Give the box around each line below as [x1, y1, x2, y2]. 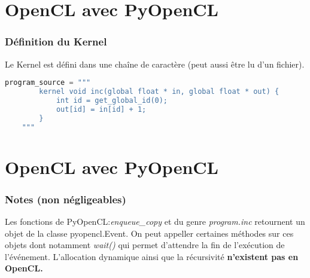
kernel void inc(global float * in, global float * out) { [39, 87, 279, 96]
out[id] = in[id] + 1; [56, 105, 147, 114]
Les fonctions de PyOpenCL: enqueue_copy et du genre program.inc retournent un [5, 215, 305, 228]
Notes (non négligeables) [5, 191, 126, 206]
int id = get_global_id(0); [56, 96, 168, 105]
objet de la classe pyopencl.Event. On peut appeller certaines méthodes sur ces [5, 227, 294, 239]
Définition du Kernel [5, 34, 107, 49]
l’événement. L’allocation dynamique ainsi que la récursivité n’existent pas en [5, 250, 299, 262]
